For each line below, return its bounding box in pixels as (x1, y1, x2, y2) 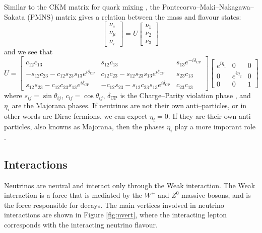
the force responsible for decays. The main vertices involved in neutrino (4, 199, 224, 210)
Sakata (4, 11, 25, 22)
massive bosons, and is (181, 190, 251, 200)
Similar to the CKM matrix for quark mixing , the (4, 2, 160, 12)
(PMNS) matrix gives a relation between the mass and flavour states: (27, 11, 241, 22)
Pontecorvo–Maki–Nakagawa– (162, 2, 254, 12)
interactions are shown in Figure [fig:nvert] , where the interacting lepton (4, 209, 227, 220)
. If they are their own (168, 111, 237, 121)
